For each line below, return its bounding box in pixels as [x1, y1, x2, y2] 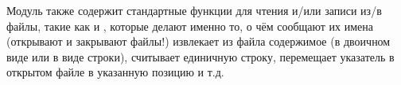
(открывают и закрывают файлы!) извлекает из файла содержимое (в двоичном [6, 33, 391, 50]
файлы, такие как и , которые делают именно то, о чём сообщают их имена [6, 17, 374, 34]
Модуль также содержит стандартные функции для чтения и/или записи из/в [6, 2, 382, 18]
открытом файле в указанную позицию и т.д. [6, 64, 224, 80]
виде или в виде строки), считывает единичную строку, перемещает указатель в [6, 48, 395, 65]
